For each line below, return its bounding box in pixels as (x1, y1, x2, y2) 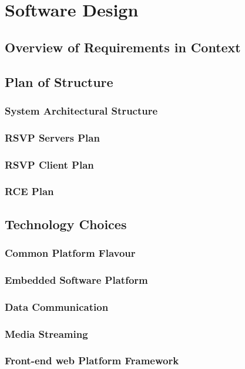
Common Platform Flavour (5, 246, 136, 260)
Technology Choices (5, 214, 127, 233)
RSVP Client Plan (5, 157, 94, 172)
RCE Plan (5, 184, 54, 199)
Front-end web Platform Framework (5, 353, 179, 368)
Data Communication (5, 299, 109, 314)
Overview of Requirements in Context (5, 38, 241, 56)
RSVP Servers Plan (5, 130, 100, 145)
